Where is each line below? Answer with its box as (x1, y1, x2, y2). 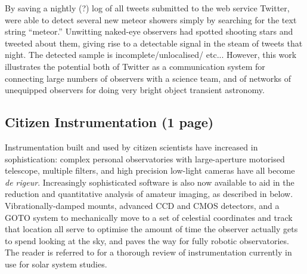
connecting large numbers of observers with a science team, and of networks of (5, 72, 292, 84)
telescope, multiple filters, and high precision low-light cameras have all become (5, 164, 295, 177)
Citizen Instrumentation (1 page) (5, 113, 214, 131)
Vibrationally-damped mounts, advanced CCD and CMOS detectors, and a (5, 199, 280, 211)
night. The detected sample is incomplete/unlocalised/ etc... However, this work (5, 48, 297, 61)
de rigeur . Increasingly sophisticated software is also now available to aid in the (5, 176, 294, 188)
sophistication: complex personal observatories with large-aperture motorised (5, 152, 285, 165)
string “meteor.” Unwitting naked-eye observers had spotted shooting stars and (5, 25, 293, 38)
